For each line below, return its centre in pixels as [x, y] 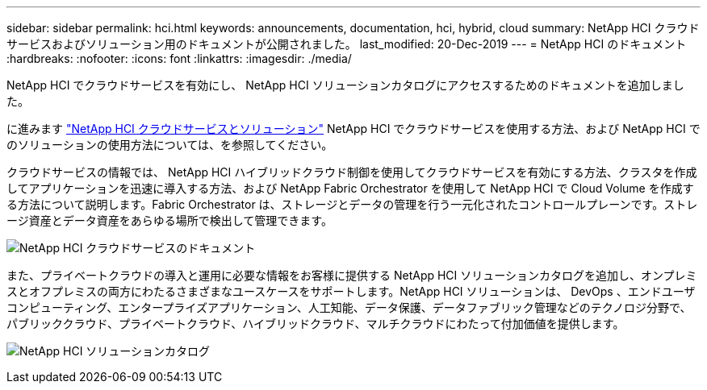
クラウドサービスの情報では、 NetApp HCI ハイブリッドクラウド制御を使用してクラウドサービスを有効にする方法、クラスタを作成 [352, 172]
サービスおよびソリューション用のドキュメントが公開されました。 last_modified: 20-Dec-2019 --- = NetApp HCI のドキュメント [347, 44]
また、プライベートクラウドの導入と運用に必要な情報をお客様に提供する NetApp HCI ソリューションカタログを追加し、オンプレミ [352, 275]
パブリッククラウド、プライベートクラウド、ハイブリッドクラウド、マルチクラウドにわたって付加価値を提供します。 [316, 324]
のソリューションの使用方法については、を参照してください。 [170, 145]
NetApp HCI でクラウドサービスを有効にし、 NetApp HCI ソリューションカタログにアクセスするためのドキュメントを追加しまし [345, 85]
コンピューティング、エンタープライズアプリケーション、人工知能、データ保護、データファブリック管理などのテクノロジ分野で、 [349, 307]
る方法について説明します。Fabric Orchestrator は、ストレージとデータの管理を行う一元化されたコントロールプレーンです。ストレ [352, 204]
